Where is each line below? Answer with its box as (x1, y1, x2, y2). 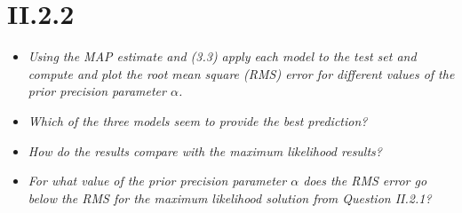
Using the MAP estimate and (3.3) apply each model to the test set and (28, 47, 417, 66)
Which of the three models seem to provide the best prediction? (28, 111, 368, 130)
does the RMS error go (303, 171, 427, 190)
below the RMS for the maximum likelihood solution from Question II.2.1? (28, 188, 432, 207)
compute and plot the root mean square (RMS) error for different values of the (28, 64, 455, 83)
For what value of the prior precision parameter (28, 171, 287, 190)
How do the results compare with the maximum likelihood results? (28, 141, 382, 160)
